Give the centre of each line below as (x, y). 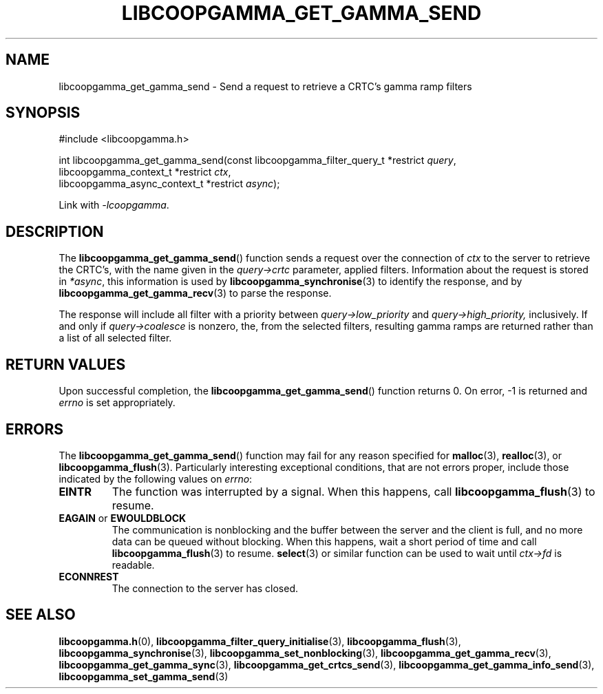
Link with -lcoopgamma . (114, 205)
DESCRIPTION (55, 231)
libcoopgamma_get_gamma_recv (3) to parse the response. (195, 293)
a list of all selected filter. (115, 338)
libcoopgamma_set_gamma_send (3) (144, 676)
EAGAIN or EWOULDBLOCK (123, 518)
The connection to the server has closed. (205, 588)
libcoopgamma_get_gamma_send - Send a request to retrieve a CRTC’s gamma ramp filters (265, 86)
